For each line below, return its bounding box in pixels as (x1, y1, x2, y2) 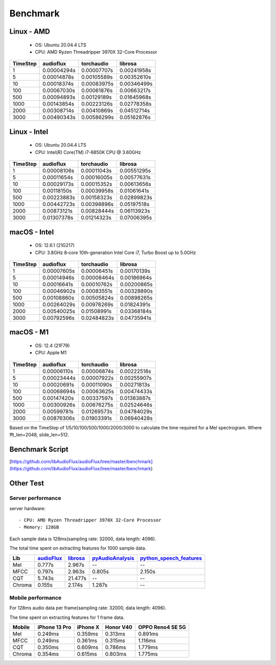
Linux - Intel (9, 127, 49, 136)
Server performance (9, 495, 61, 502)
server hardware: (9, 505, 46, 511)
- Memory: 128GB (18, 524, 59, 530)
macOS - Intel (9, 227, 54, 236)
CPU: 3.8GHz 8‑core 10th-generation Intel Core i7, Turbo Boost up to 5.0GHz (35, 249, 196, 256)
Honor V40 (105, 624, 133, 631)
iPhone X (77, 624, 100, 631)
